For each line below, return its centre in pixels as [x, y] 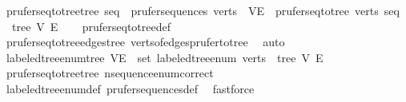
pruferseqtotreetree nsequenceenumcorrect [110, 73]
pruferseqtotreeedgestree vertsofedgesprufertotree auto [145, 42]
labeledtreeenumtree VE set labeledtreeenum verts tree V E [165, 57]
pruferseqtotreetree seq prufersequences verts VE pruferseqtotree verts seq [203, 10]
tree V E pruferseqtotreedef [91, 26]
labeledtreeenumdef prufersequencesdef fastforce [130, 88]
